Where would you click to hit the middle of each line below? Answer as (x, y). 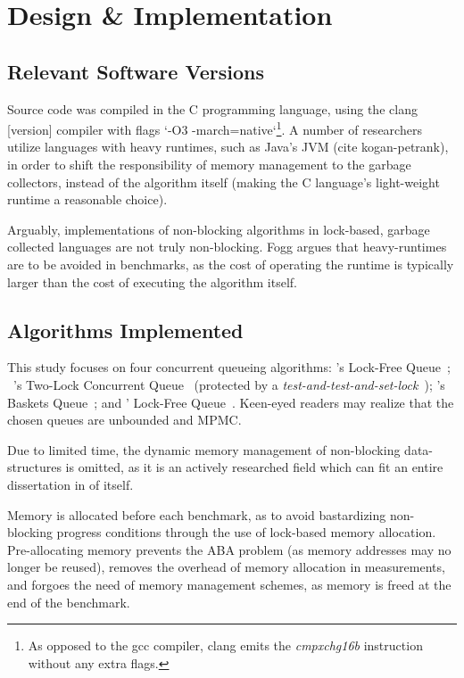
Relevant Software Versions (136, 71)
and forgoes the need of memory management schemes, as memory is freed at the (229, 584)
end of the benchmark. (69, 602)
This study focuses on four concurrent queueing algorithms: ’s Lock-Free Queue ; (229, 367)
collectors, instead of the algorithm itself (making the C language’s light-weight (224, 182)
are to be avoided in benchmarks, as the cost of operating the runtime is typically (231, 264)
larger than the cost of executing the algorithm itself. (152, 281)
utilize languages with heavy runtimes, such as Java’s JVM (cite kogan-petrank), (228, 147)
